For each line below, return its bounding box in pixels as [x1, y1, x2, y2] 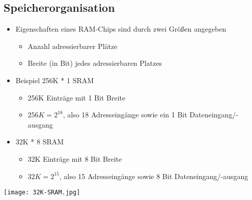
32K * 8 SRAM [15, 136, 64, 147]
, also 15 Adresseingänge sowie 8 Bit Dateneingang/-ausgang [59, 170, 248, 181]
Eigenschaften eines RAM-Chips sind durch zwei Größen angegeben [15, 23, 227, 34]
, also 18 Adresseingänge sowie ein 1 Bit [63, 109, 187, 120]
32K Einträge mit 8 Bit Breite [27, 153, 122, 164]
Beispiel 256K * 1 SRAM [15, 74, 94, 85]
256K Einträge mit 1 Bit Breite [27, 92, 126, 103]
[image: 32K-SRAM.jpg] [4, 189, 80, 196]
